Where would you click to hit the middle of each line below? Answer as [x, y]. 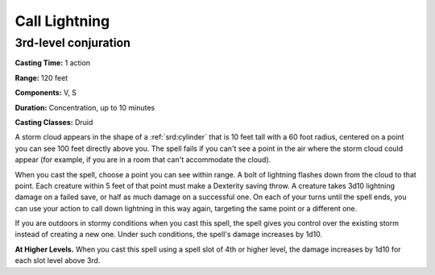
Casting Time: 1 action [53, 63]
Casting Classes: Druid [54, 122]
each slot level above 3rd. [58, 260]
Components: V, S [46, 93]
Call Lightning [62, 21]
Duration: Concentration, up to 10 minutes [85, 107]
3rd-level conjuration [72, 43]
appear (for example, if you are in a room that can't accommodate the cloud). [143, 160]
